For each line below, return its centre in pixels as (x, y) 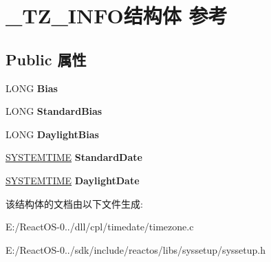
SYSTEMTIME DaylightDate (73, 180)
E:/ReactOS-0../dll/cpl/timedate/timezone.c (100, 227)
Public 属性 (46, 59)
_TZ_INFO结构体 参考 (117, 15)
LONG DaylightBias (52, 134)
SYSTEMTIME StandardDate (74, 157)
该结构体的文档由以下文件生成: (74, 203)
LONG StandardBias (54, 111)
